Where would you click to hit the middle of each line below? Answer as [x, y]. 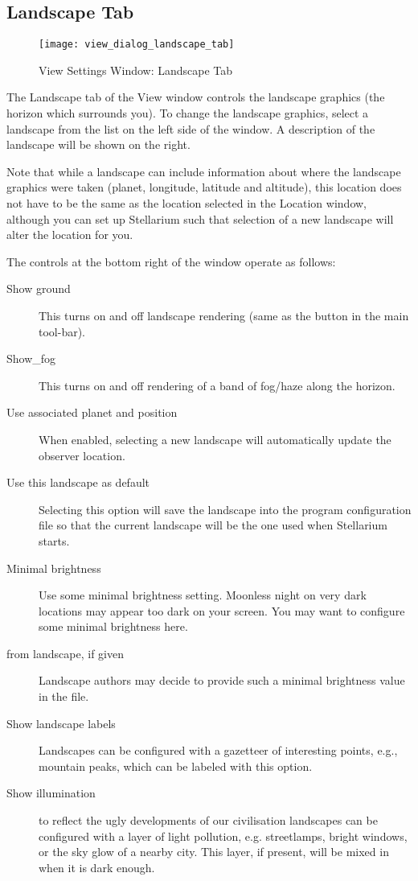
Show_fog [31, 358]
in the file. [64, 696]
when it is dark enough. [97, 867]
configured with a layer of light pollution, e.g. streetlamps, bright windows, [223, 836]
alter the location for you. [70, 235]
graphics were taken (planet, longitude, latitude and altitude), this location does [204, 187]
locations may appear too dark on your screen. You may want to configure [222, 610]
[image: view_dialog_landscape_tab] [137, 45]
